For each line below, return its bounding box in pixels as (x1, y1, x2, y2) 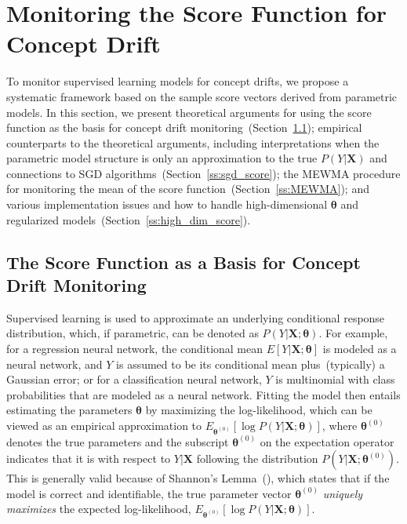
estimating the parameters (6, 402, 133, 418)
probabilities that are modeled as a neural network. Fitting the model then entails (6, 386, 401, 402)
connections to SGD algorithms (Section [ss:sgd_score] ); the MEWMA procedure (6, 165, 401, 181)
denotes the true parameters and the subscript (6, 433, 229, 449)
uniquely (322, 485, 363, 501)
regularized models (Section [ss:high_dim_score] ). (6, 211, 251, 227)
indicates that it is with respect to (6, 450, 171, 467)
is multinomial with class (275, 371, 395, 388)
